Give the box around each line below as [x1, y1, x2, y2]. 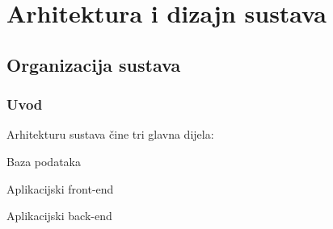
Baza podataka [6, 152, 81, 169]
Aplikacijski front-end [6, 180, 114, 197]
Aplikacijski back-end [6, 207, 112, 224]
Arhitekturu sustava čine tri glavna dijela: [6, 126, 214, 143]
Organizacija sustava [6, 52, 181, 77]
